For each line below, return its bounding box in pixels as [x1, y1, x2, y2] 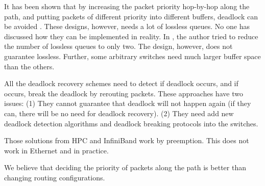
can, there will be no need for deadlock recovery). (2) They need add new [4, 108, 234, 118]
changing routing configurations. [4, 172, 105, 182]
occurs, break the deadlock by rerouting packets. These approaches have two [4, 88, 243, 98]
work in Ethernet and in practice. [4, 145, 109, 155]
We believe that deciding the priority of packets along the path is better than [4, 162, 246, 173]
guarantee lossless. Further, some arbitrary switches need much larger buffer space [4, 50, 261, 61]
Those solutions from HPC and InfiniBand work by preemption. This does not [4, 135, 249, 146]
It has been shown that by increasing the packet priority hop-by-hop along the [4, 1, 250, 11]
